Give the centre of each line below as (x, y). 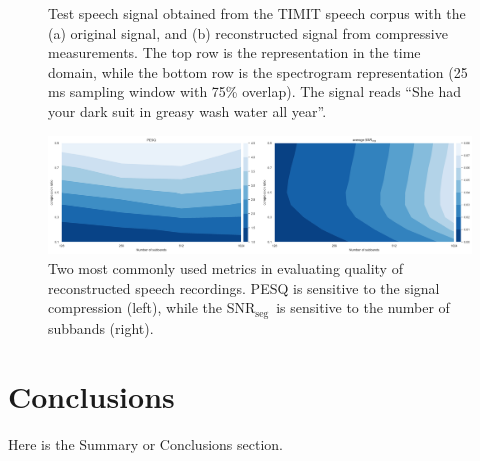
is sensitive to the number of (363, 307)
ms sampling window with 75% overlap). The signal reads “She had (254, 91)
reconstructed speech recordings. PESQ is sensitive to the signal (244, 287)
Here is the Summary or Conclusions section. (145, 444)
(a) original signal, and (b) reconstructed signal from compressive (248, 32)
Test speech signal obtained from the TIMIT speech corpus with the (257, 13)
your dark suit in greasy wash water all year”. (187, 110)
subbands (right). (101, 327)
